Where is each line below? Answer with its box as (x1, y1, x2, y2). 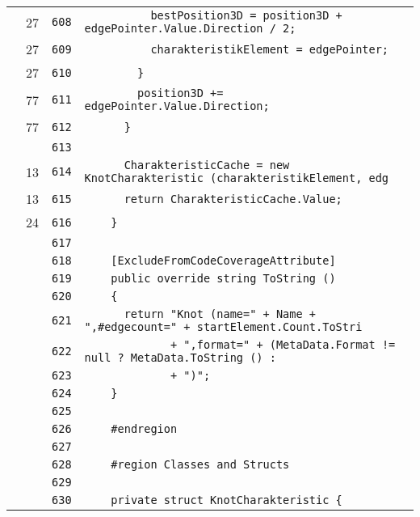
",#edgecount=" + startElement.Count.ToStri (84, 320, 363, 333)
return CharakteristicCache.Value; (124, 192, 342, 206)
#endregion (111, 422, 178, 435)
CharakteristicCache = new (124, 159, 290, 172)
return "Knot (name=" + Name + (124, 307, 317, 320)
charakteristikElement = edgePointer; (150, 42, 389, 56)
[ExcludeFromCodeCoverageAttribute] (111, 254, 336, 267)
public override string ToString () (111, 272, 336, 285)
